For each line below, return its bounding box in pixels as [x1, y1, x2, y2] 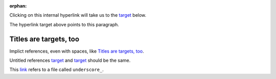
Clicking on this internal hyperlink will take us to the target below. [9, 12, 147, 18]
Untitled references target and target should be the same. [9, 57, 131, 63]
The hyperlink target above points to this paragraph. [9, 21, 120, 27]
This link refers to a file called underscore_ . [9, 66, 104, 73]
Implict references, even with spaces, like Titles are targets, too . [9, 48, 144, 54]
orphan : [9, 3, 27, 9]
